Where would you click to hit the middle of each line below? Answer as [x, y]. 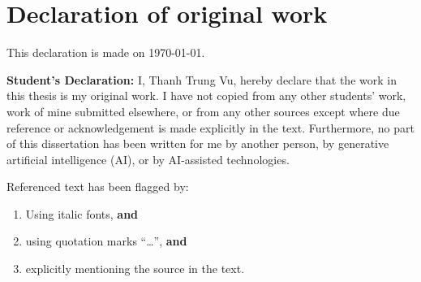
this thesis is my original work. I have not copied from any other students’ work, [206, 95]
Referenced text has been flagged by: [98, 187]
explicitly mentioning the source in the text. [135, 269]
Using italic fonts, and [82, 213]
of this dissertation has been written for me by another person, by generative [198, 143]
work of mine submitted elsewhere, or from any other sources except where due [203, 111]
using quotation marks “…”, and [106, 241]
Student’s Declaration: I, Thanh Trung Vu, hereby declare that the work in [202, 79]
